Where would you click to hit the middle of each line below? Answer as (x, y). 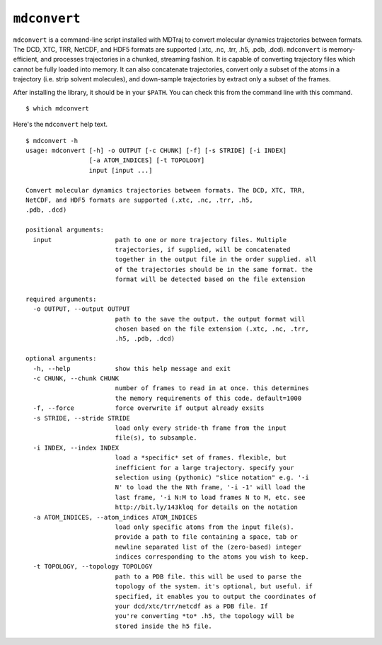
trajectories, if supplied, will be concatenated (203, 249)
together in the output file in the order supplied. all (216, 259)
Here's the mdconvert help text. (60, 125)
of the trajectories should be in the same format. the (214, 269)
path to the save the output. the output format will (210, 319)
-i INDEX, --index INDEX (76, 447)
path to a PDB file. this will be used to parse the (208, 576)
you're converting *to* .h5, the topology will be (204, 616)
